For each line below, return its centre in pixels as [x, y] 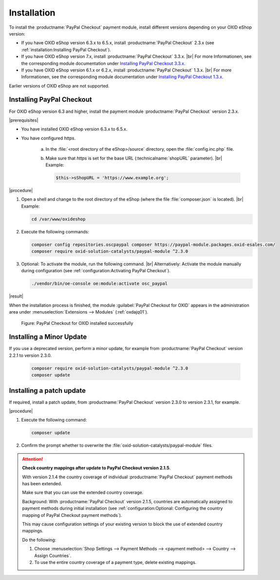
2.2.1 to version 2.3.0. [30, 355]
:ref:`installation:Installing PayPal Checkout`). [66, 50]
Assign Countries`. [53, 555]
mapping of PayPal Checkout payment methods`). [72, 515]
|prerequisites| [24, 120]
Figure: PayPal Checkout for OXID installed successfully [77, 323]
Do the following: [39, 540]
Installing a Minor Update [48, 337]
